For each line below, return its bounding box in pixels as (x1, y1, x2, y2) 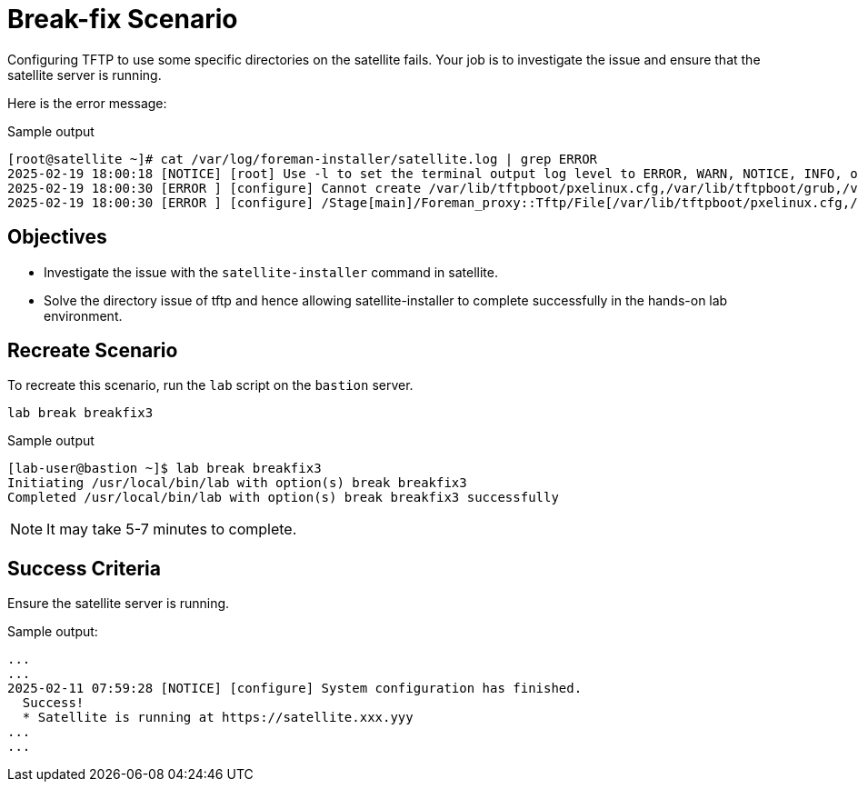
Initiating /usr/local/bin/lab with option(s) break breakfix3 (7, 475, 467, 491)
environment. (44, 307, 123, 324)
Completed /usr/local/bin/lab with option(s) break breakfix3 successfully (7, 490, 559, 505)
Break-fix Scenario (7, 4, 238, 35)
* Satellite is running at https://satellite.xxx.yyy (22, 710, 414, 725)
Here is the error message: (7, 95, 167, 111)
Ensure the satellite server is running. (7, 595, 230, 612)
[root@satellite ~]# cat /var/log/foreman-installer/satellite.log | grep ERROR (7, 151, 598, 166)
